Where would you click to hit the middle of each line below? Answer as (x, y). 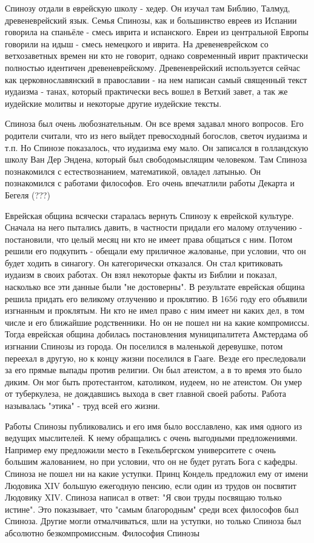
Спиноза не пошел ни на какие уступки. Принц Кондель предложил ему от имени (156, 473)
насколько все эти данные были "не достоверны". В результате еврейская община (155, 287)
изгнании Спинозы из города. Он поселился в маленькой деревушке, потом (144, 346)
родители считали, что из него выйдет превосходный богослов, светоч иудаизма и (156, 135)
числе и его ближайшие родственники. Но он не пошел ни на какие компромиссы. (157, 322)
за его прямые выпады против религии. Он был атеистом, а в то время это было (153, 370)
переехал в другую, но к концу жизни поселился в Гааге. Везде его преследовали (155, 358)
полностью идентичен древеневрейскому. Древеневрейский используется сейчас (152, 67)
